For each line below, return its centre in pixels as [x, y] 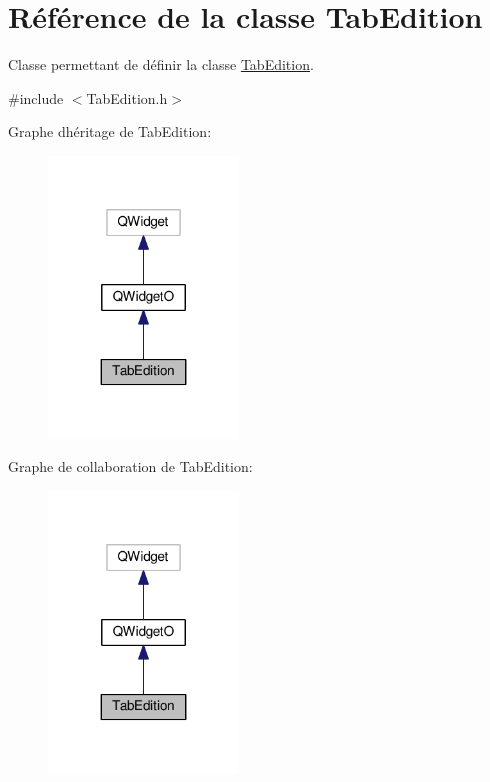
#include [36, 97]
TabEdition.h [127, 97]
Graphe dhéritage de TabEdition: [110, 131]
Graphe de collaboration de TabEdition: [130, 466]
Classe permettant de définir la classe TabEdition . [161, 64]
